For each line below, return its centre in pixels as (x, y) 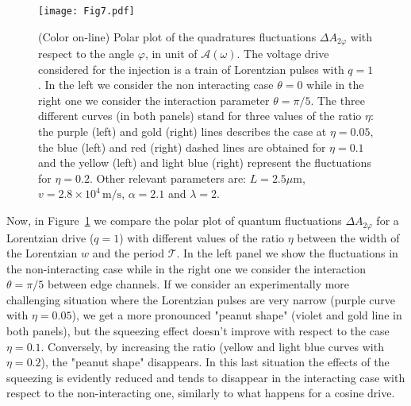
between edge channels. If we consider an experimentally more (198, 284)
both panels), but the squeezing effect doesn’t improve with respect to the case (198, 331)
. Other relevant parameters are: (168, 178)
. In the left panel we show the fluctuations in (287, 253)
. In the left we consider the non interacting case (156, 85)
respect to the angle (86, 54)
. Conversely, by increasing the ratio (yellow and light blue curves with (212, 346)
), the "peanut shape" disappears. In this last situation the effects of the (215, 362)
